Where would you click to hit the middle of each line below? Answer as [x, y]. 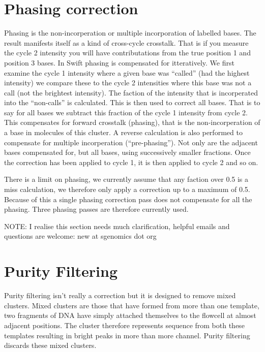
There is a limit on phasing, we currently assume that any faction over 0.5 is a [126, 179]
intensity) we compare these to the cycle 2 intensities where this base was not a [128, 83]
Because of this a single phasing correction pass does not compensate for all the [128, 199]
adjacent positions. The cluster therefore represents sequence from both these [124, 325]
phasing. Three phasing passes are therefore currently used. [96, 209]
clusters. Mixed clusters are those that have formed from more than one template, [132, 305]
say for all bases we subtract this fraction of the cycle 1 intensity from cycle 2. [126, 112]
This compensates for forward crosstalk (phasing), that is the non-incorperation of [132, 122]
